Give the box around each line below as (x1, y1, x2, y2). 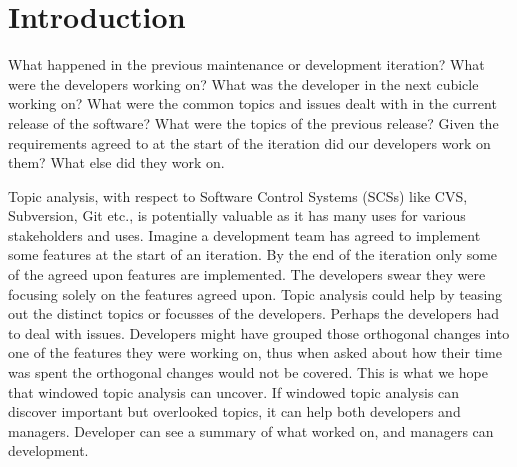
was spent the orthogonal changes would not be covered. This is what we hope (8, 362, 488, 383)
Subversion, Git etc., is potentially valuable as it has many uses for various (8, 205, 466, 226)
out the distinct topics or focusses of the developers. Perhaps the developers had (8, 303, 499, 324)
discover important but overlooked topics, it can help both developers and (8, 401, 461, 422)
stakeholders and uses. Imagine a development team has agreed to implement (8, 224, 481, 245)
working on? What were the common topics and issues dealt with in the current (8, 93, 497, 114)
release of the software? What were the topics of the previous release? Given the (8, 112, 499, 133)
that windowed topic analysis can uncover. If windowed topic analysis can (8, 381, 460, 402)
